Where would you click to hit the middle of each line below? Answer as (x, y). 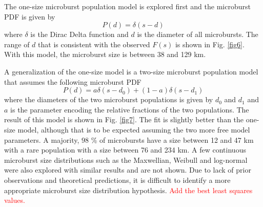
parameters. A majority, (42, 139)
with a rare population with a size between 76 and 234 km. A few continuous (125, 150)
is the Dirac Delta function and (79, 34)
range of (17, 44)
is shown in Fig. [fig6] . (210, 44)
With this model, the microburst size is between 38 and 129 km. (105, 54)
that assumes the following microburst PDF (73, 81)
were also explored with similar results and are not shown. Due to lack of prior (128, 170)
